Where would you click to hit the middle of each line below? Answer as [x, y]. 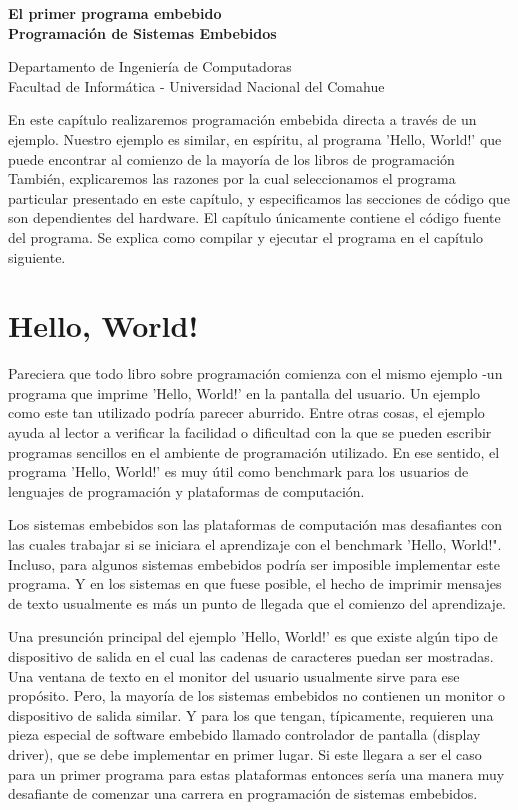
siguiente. [37, 256]
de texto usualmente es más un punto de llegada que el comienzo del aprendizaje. [257, 602]
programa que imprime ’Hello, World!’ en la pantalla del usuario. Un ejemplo [244, 392]
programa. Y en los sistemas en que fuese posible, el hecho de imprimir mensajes [255, 583]
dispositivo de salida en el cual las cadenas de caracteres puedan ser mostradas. [251, 655]
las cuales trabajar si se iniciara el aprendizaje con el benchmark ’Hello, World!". [255, 544]
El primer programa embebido [115, 13]
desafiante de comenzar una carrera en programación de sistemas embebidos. [243, 793]
